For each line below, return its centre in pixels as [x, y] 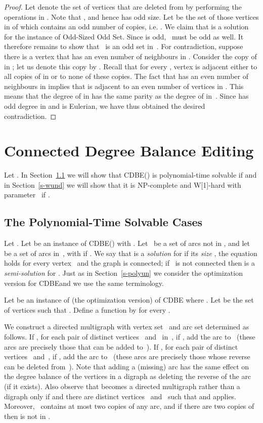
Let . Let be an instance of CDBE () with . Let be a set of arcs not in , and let [127, 243]
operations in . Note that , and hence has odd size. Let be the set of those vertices [131, 16]
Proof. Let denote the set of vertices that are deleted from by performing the [123, 7]
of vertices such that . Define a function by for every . [87, 309]
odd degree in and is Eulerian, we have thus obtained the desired [105, 105]
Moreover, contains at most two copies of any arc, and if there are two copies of [129, 406]
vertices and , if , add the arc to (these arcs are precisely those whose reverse [127, 356]
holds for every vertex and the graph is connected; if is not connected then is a [129, 263]
